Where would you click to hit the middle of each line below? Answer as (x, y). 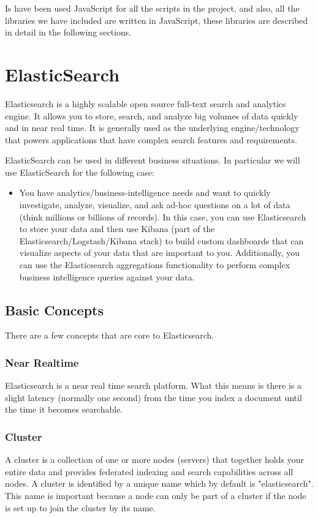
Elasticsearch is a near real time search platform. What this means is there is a (153, 385)
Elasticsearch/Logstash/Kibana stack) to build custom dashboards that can (161, 240)
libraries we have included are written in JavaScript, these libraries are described (157, 20)
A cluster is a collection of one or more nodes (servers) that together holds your (154, 460)
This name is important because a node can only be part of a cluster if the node (156, 496)
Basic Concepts (55, 310)
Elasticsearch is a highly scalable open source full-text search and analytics (146, 103)
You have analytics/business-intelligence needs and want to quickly (145, 193)
